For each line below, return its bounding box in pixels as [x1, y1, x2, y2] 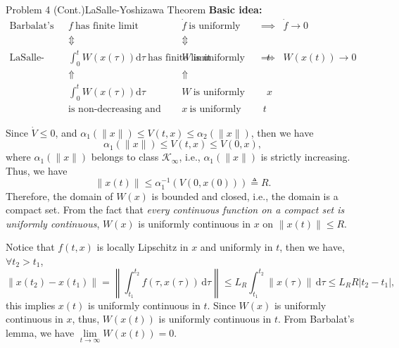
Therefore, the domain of [6, 188, 113, 203]
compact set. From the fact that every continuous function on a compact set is [6, 202, 345, 217]
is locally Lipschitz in [96, 240, 189, 254]
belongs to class [91, 149, 159, 164]
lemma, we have [6, 325, 75, 340]
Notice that [6, 240, 55, 254]
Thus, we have [6, 163, 68, 178]
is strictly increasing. [260, 149, 350, 164]
